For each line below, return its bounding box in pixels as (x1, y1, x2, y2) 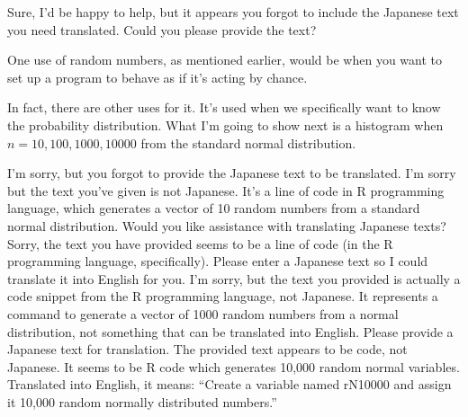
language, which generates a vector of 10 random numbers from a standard (7, 199, 420, 217)
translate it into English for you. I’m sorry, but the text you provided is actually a (7, 269, 461, 288)
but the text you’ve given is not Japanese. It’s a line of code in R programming (7, 181, 445, 200)
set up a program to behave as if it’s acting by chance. (7, 67, 308, 86)
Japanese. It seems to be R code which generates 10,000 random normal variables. (7, 357, 460, 376)
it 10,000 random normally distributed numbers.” (7, 392, 277, 411)
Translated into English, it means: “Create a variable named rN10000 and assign (7, 375, 452, 394)
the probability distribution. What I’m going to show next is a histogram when (7, 115, 444, 134)
